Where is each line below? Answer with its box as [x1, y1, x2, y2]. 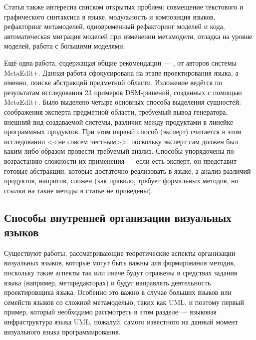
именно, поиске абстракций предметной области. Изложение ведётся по [4, 77, 223, 88]
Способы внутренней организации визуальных [4, 209, 232, 225]
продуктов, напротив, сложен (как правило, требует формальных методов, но [4, 175, 239, 186]
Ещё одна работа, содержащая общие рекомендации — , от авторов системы [4, 57, 237, 68]
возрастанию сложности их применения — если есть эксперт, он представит [4, 155, 237, 166]
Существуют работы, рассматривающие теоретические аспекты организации [4, 247, 236, 258]
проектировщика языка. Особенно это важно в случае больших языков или [4, 287, 232, 297]
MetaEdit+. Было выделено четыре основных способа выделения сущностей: [4, 97, 241, 107]
